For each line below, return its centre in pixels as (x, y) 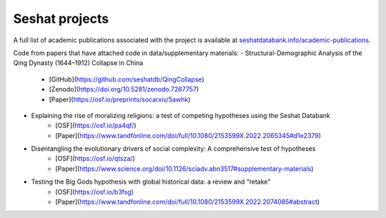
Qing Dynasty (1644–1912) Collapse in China (78, 63)
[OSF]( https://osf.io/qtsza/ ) (95, 159)
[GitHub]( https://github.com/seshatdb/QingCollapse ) (127, 79)
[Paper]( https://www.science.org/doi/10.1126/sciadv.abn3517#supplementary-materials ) (184, 169)
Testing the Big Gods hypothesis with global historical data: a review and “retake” (151, 182)
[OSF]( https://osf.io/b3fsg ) (95, 192)
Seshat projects (61, 19)
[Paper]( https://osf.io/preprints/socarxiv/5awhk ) (120, 99)
